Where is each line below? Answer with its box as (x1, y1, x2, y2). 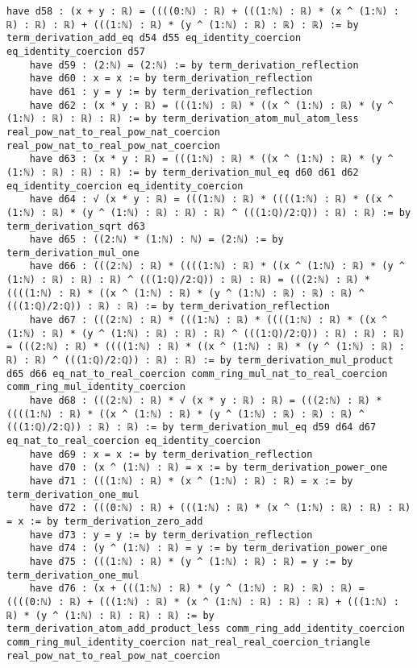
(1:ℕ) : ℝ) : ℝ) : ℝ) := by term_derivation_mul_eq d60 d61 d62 (6, 166, 359, 178)
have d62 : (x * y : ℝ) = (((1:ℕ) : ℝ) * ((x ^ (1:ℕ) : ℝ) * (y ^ (29, 99, 394, 111)
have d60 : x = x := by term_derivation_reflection (29, 73, 313, 85)
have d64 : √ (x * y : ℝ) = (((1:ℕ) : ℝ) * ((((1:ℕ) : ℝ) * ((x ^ (29, 193, 394, 205)
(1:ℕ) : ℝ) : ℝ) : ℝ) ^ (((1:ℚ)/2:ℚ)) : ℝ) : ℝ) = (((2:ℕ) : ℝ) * (6, 274, 371, 286)
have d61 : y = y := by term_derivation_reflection (29, 85, 313, 98)
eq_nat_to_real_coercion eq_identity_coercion (6, 435, 261, 446)
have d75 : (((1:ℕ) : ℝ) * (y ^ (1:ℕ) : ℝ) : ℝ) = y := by (29, 555, 353, 567)
